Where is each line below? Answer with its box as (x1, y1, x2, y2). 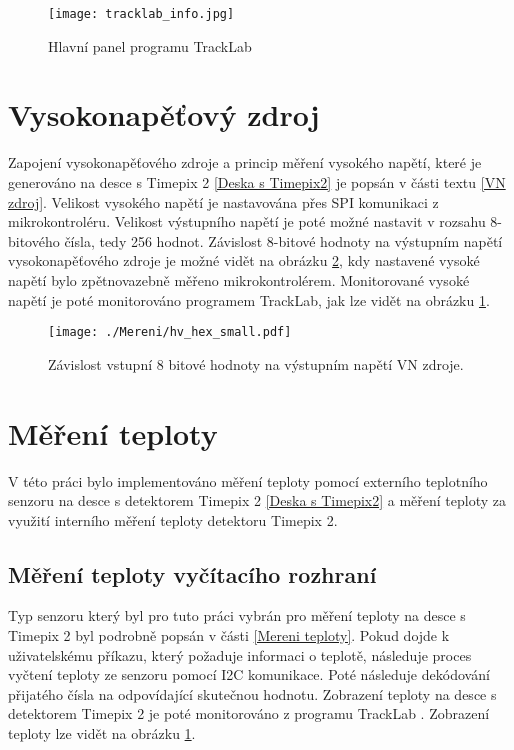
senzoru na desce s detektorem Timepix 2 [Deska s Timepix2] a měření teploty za (8, 490, 506, 511)
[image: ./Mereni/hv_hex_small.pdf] (48, 325, 292, 340)
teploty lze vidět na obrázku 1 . (8, 723, 196, 744)
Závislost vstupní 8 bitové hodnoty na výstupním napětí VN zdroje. (48, 353, 464, 374)
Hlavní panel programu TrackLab (48, 35, 252, 56)
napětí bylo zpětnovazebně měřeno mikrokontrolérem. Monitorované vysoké (8, 269, 470, 290)
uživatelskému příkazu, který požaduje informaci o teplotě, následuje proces (8, 644, 472, 665)
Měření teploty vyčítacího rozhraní (8, 558, 377, 589)
